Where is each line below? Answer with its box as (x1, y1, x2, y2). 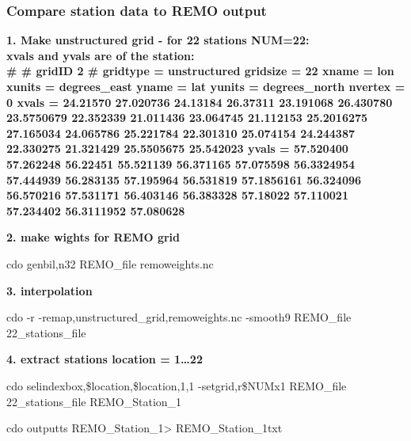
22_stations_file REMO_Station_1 (6, 393, 182, 409)
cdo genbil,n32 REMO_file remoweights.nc (6, 255, 214, 272)
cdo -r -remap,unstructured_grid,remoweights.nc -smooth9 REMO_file (6, 309, 352, 325)
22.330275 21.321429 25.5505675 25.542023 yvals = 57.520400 (6, 140, 348, 157)
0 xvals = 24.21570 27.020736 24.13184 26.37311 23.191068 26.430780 (6, 93, 393, 110)
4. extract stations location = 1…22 (6, 351, 203, 367)
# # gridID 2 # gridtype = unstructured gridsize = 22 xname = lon (6, 63, 394, 79)
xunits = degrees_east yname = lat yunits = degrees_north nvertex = (6, 78, 405, 94)
